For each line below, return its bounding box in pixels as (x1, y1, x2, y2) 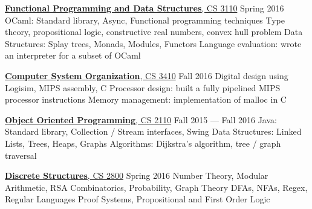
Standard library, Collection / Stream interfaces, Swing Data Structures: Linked (5, 125, 302, 138)
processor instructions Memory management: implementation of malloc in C (5, 93, 287, 106)
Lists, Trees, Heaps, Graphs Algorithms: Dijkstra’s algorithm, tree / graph (5, 137, 281, 149)
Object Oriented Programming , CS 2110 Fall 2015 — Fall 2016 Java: (5, 113, 277, 126)
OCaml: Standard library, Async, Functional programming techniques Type (5, 13, 285, 26)
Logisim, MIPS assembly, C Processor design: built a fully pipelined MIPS (5, 81, 281, 94)
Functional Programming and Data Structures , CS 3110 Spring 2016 (5, 2, 284, 14)
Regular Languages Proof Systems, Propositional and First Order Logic (5, 193, 270, 205)
